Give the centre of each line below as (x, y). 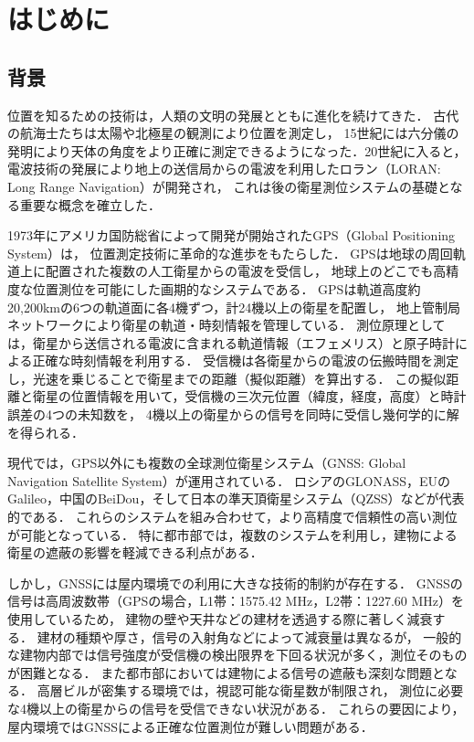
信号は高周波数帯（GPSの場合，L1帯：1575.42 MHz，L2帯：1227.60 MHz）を (236, 601)
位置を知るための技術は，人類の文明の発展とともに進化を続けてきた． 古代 (233, 115)
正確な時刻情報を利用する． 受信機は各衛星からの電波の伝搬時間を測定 (246, 360)
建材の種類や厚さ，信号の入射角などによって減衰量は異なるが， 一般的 (249, 636)
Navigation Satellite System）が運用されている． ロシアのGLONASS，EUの (229, 480)
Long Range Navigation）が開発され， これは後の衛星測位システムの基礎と (229, 186)
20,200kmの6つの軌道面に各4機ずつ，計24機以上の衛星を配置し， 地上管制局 (234, 307)
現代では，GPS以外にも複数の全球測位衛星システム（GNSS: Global (207, 463)
